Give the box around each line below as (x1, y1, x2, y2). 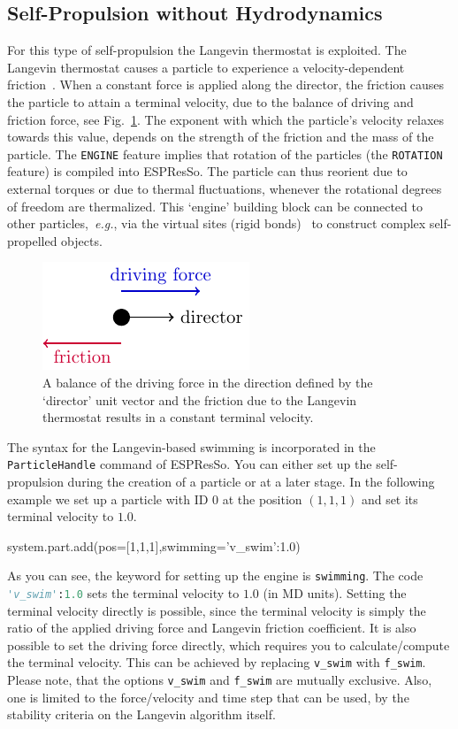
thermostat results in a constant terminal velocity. (42, 408, 314, 426)
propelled (7, 231, 57, 249)
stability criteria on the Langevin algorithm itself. (7, 705, 276, 724)
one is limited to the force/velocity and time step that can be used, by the (7, 687, 409, 706)
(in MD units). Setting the (263, 584, 407, 602)
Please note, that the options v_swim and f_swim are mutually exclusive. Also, (7, 671, 432, 689)
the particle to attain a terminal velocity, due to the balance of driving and (7, 92, 414, 111)
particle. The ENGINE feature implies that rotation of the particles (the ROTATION (7, 144, 443, 163)
